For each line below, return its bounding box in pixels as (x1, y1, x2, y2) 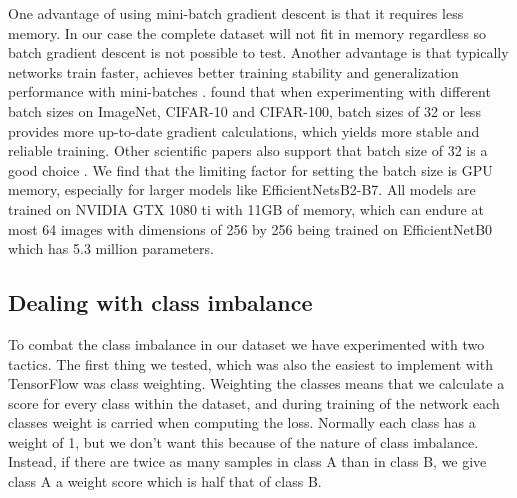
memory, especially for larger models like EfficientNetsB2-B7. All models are (8, 179, 476, 200)
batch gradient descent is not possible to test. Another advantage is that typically (8, 42, 509, 63)
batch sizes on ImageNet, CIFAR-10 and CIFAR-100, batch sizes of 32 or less (8, 100, 481, 121)
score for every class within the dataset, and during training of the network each (8, 392, 500, 413)
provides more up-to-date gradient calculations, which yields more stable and (8, 120, 480, 141)
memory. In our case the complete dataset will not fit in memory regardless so (8, 22, 487, 43)
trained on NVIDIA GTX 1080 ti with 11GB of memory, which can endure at (8, 198, 484, 219)
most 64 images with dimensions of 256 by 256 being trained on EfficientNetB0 (8, 218, 493, 239)
